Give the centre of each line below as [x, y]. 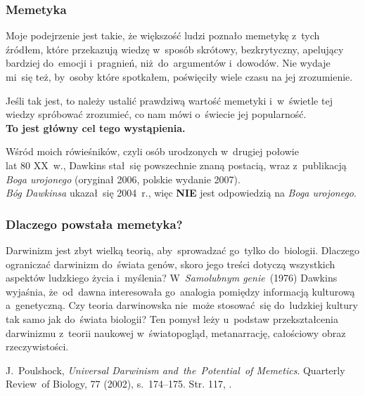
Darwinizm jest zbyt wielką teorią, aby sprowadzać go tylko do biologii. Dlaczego [183, 250]
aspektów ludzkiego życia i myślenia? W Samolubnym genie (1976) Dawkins [172, 278]
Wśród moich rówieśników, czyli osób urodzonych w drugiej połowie [152, 151]
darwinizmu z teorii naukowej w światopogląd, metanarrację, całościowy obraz [176, 332]
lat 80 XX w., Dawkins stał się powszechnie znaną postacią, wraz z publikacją [176, 165]
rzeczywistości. [37, 346]
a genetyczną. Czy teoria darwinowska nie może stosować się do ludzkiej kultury [182, 305]
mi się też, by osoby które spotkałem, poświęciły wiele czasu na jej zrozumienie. [179, 77]
